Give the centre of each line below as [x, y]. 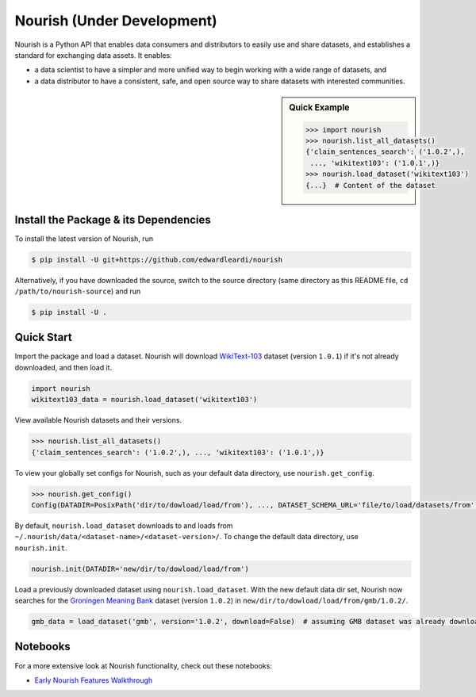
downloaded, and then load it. [63, 367]
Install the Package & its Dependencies [113, 219]
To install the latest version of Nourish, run [84, 239]
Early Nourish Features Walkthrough [94, 680]
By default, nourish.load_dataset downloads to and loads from [124, 525]
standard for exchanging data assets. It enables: [93, 55]
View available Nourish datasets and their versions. [98, 420]
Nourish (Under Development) [116, 21]
